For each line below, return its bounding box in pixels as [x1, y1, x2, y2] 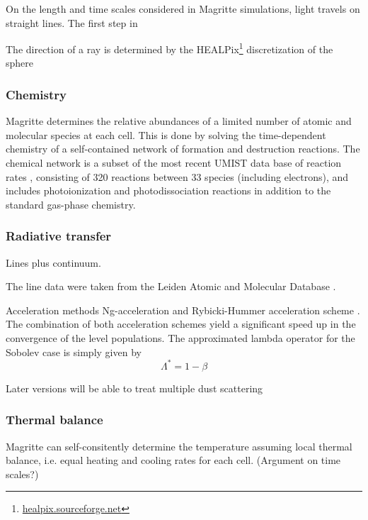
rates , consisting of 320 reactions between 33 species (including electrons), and [6, 169, 349, 184]
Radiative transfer [6, 227, 112, 245]
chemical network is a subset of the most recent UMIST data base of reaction [6, 155, 342, 170]
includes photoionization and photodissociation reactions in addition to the [6, 183, 331, 198]
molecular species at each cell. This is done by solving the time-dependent [6, 127, 326, 142]
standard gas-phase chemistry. [6, 197, 136, 211]
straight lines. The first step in [6, 15, 138, 30]
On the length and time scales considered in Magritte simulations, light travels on [6, 1, 360, 16]
